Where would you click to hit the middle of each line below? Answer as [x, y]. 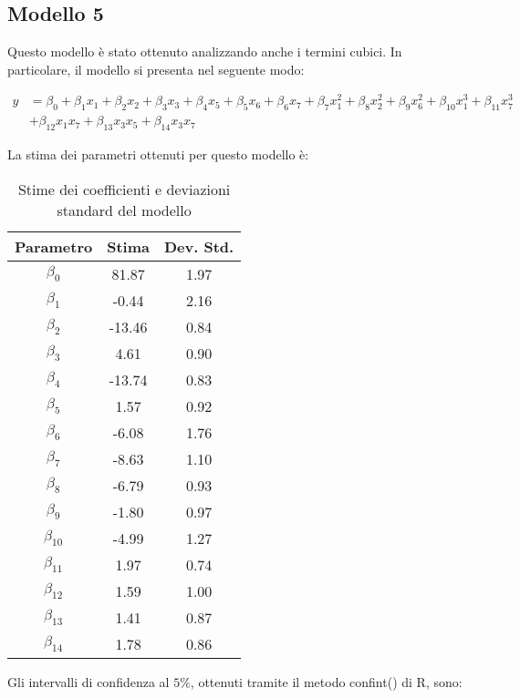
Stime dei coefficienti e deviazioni [124, 189]
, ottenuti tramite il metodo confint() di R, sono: [326, 681]
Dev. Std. [199, 246]
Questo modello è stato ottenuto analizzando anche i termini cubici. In [205, 51]
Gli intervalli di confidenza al [88, 681]
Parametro [54, 246]
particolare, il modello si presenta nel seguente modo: [156, 69]
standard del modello [124, 210]
